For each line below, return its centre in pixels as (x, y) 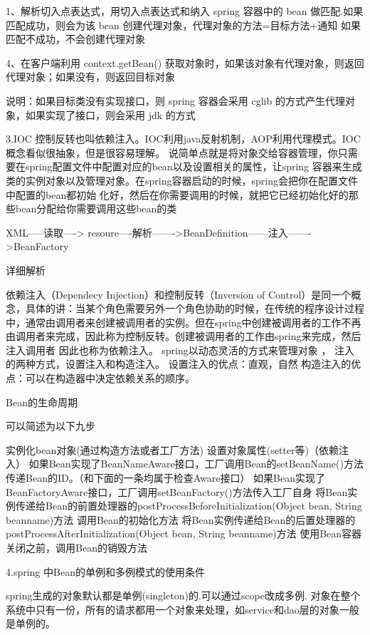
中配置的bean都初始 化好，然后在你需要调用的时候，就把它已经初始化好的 (177, 194)
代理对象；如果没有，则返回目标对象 (90, 77)
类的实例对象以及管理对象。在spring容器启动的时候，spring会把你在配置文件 (182, 180)
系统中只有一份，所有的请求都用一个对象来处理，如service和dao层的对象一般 (183, 609)
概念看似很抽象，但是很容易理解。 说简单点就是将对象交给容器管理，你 (172, 152)
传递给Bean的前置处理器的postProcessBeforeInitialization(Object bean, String (189, 506)
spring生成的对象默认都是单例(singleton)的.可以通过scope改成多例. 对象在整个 (183, 595)
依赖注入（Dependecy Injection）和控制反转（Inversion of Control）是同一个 (179, 294)
